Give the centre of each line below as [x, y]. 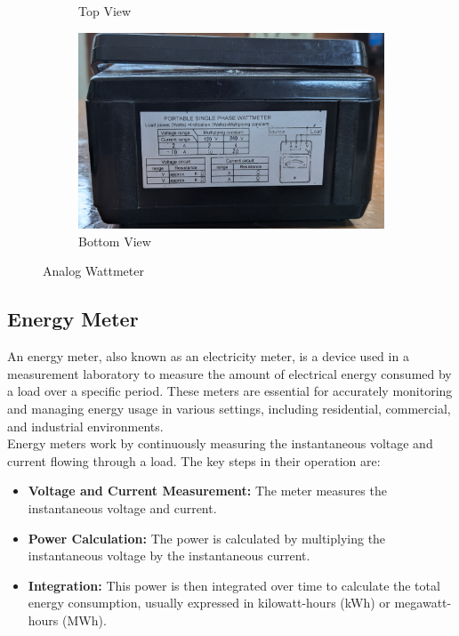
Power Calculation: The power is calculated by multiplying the [207, 538]
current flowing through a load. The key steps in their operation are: [194, 460]
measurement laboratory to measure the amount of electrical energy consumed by [229, 373]
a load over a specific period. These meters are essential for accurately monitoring [230, 391]
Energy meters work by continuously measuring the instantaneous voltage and [220, 443]
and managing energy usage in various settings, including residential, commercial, [229, 408]
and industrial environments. [85, 426]
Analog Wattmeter [93, 271]
